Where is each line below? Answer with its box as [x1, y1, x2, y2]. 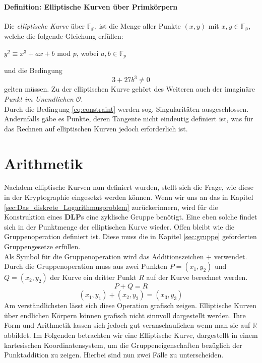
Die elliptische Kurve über [4, 20, 85, 31]
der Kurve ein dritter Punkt [50, 272, 137, 282]
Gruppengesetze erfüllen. [4, 241, 81, 252]
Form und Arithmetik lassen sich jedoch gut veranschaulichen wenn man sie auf [4, 320, 250, 330]
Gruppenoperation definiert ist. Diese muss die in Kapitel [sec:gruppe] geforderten [4, 231, 257, 242]
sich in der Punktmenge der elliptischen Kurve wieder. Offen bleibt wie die [4, 221, 235, 232]
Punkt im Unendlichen [4, 93, 74, 104]
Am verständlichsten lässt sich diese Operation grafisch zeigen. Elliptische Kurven [4, 300, 257, 311]
